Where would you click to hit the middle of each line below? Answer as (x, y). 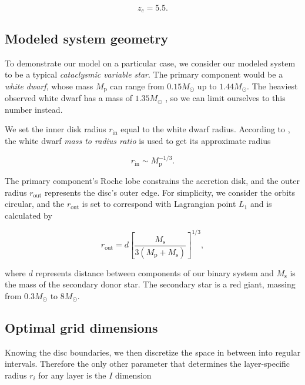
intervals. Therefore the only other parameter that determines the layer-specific (148, 364)
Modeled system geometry (87, 38)
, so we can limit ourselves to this (225, 98)
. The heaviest (272, 86)
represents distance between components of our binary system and (155, 272)
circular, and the (35, 204)
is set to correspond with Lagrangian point (159, 204)
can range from (137, 86)
